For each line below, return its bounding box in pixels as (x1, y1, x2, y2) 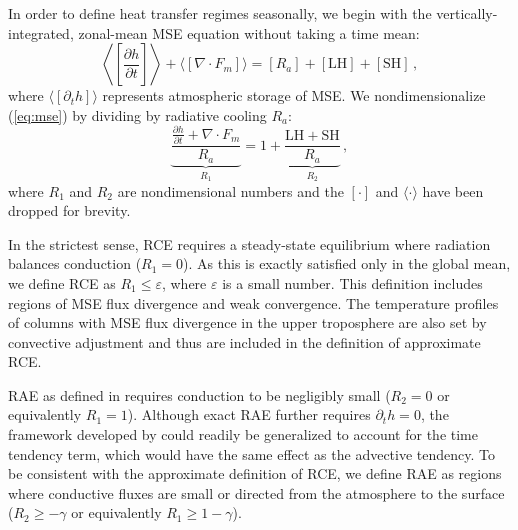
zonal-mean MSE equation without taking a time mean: (78, 22, 420, 43)
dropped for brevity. (8, 200, 131, 221)
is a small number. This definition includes (222, 272, 483, 293)
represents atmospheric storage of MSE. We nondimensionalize (102, 85, 486, 106)
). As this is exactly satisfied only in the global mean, (183, 253, 511, 274)
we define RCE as (8, 272, 116, 293)
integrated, (8, 22, 74, 43)
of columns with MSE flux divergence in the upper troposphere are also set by (8, 312, 487, 333)
